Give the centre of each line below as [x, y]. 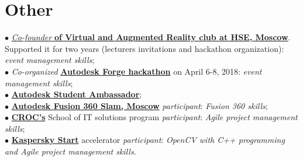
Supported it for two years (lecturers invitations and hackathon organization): [144, 48]
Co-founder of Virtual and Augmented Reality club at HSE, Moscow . [151, 37]
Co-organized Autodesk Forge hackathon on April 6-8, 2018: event [137, 71]
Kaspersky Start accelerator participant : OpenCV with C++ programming [148, 140]
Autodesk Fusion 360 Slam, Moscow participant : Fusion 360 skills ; [140, 105]
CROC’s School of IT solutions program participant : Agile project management [154, 117]
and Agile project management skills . [70, 151]
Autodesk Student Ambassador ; [77, 94]
